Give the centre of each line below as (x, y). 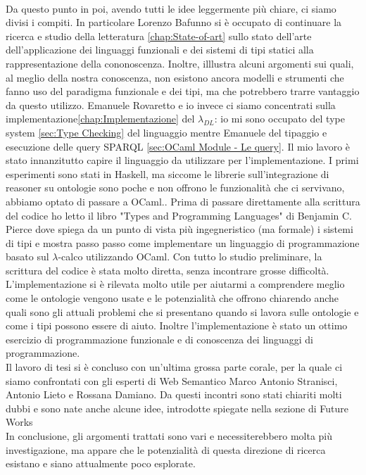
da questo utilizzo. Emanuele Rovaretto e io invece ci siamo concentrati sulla (171, 104)
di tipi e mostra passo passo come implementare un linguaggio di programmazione (183, 242)
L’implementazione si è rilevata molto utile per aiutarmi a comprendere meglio (175, 284)
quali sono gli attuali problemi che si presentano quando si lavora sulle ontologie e (182, 311)
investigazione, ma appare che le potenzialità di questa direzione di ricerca (166, 449)
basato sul (27, 256)
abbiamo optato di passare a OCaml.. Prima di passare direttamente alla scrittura (183, 201)
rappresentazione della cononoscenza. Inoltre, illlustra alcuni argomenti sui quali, (180, 63)
